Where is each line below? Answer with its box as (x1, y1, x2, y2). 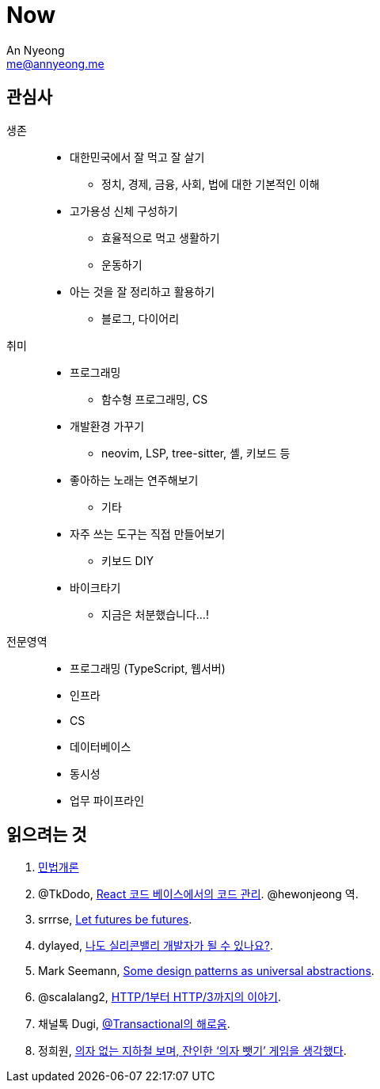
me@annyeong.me (6, 56, 104, 70)
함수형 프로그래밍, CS (101, 392, 208, 406)
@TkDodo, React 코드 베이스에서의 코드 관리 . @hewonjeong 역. (38, 887, 359, 901)
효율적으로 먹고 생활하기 (101, 230, 220, 245)
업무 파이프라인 (70, 793, 145, 807)
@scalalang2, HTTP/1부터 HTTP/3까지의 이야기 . (38, 990, 282, 1004)
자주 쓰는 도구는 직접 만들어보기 (70, 526, 226, 541)
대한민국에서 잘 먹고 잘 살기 (70, 150, 205, 164)
